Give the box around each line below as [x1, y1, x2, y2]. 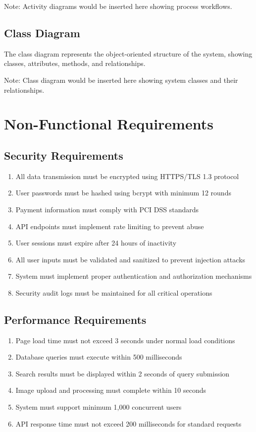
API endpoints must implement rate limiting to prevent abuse [15, 221, 204, 231]
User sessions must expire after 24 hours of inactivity [15, 238, 177, 248]
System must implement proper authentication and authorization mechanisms [15, 271, 252, 281]
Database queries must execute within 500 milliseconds [15, 352, 182, 362]
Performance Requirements [4, 311, 147, 327]
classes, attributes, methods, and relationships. [4, 58, 146, 68]
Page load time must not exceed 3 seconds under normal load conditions [15, 335, 235, 345]
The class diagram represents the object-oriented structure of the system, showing [4, 48, 253, 59]
